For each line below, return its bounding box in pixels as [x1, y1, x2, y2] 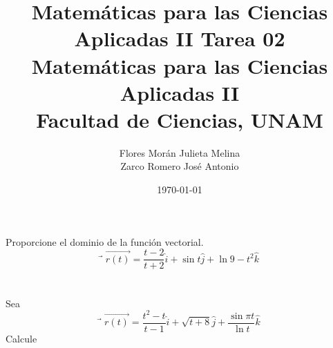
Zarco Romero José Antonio [120, 159, 239, 173]
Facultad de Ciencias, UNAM [36, 105, 323, 133]
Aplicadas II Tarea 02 [74, 24, 285, 52]
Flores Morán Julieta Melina [119, 145, 240, 159]
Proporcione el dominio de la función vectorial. [6, 234, 204, 249]
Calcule [6, 331, 37, 345]
